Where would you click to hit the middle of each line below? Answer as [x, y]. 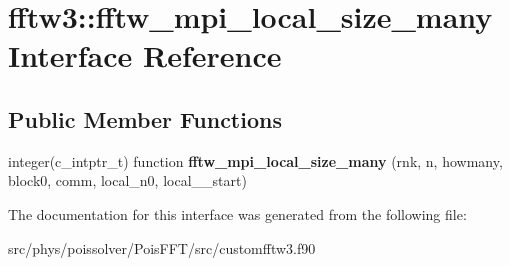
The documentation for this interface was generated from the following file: [237, 213]
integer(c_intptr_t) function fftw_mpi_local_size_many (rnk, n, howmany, [255, 160]
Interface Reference [145, 55]
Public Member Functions [145, 118]
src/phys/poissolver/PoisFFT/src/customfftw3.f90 [162, 247]
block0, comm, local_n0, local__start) [127, 180]
